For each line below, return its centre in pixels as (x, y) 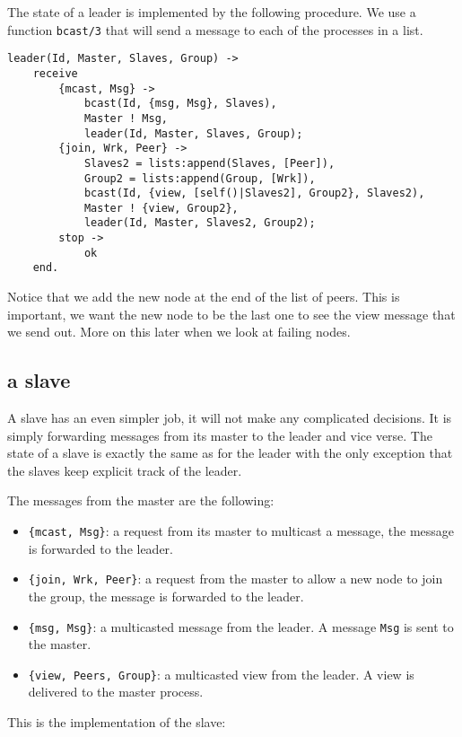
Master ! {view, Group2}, (161, 208)
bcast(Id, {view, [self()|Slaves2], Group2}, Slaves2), (254, 193)
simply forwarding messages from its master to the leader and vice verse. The (220, 435)
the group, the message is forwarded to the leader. (166, 596)
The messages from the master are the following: (141, 500)
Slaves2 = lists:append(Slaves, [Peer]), (209, 163)
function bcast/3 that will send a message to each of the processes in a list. (215, 29)
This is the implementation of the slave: (117, 722)
